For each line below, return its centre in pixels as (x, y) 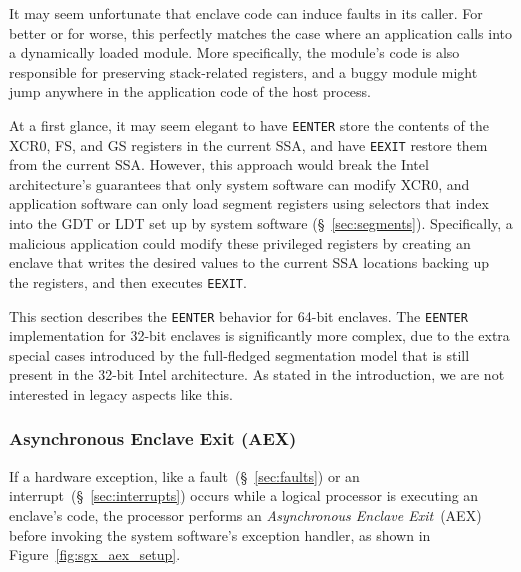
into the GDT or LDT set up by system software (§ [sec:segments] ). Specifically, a (261, 223)
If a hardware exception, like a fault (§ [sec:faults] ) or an (184, 475)
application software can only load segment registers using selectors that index (249, 203)
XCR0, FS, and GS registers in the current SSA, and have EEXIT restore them (248, 144)
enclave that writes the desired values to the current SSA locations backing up (249, 262)
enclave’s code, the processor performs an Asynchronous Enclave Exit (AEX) (245, 514)
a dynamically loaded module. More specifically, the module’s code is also (234, 52)
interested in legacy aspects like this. (121, 393)
